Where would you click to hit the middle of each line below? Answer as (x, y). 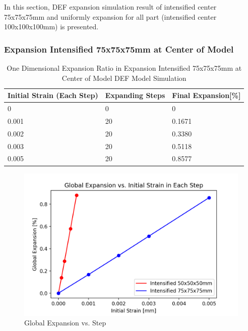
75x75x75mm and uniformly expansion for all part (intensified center (110, 16)
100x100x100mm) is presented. (51, 27)
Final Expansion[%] (206, 95)
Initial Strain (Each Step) (53, 95)
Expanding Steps (135, 95)
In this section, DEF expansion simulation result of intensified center (110, 7)
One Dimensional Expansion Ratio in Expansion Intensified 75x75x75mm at (124, 68)
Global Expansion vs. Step (65, 323)
